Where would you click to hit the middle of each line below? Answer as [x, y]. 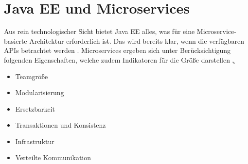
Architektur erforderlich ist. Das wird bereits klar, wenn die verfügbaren [137, 41]
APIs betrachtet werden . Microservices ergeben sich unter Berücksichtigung [117, 50]
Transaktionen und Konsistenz [61, 125]
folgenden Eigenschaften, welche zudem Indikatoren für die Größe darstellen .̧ [119, 59]
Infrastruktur [35, 141]
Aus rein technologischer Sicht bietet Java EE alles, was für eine [99, 31]
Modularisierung [40, 92]
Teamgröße [32, 76]
